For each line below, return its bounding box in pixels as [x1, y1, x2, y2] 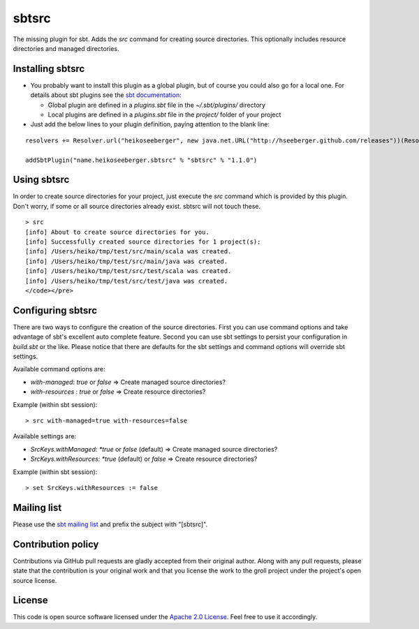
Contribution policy [13, 538, 99, 550]
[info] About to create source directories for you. [25, 228, 209, 236]
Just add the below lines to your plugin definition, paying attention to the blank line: [30, 120, 270, 128]
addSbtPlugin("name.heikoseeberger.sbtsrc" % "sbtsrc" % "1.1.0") [25, 156, 258, 164]
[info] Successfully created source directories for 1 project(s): [25, 238, 261, 246]
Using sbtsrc [13, 174, 70, 186]
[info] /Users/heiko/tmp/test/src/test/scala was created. [25, 267, 232, 275]
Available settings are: [13, 432, 77, 441]
